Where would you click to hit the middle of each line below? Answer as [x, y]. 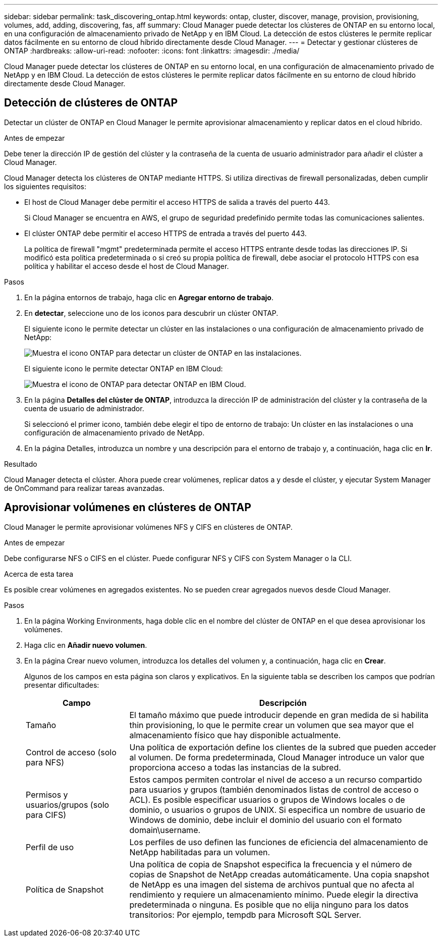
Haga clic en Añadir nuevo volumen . [86, 645]
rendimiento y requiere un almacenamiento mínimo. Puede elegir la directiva [274, 894]
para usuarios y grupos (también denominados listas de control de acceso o [274, 789]
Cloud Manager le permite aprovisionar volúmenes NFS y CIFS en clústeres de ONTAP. [148, 527]
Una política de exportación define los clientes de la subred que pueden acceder [283, 747]
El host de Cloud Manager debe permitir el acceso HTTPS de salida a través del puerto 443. [177, 202]
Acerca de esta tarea [39, 574]
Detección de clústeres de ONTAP [91, 103]
